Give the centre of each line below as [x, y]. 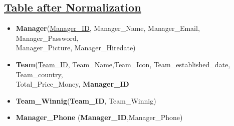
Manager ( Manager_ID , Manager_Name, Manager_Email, [108, 28]
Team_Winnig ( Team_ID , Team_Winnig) [86, 100]
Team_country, [39, 74]
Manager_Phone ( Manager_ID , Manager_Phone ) [99, 117]
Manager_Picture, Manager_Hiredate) [76, 48]
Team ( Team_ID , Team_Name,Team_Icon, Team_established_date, [123, 64]
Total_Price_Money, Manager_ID [72, 84]
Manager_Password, [47, 38]
